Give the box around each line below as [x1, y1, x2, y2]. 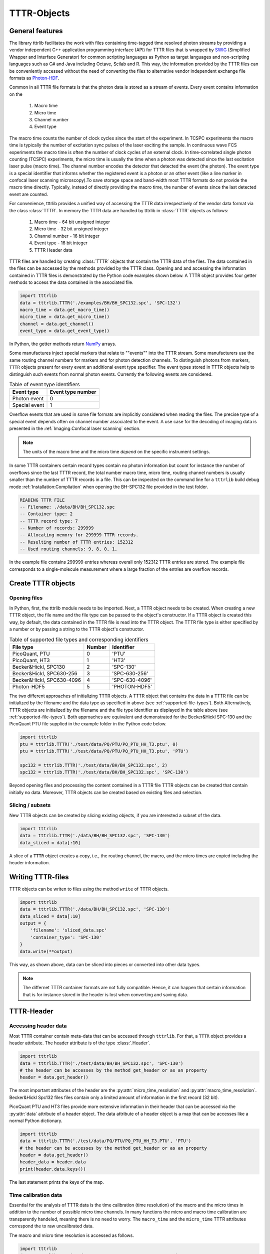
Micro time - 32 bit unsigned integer [34, 226, 108, 232]
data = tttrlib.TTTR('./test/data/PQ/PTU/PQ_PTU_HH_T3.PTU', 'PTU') [19, 1138, 191, 1144]
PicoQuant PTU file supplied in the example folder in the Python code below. [9, 721, 167, 727]
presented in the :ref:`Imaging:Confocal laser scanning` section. [9, 425, 141, 431]
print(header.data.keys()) [19, 1166, 86, 1172]
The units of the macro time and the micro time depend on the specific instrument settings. [22, 448, 210, 454]
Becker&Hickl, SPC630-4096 [12, 676, 81, 683]
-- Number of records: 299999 [19, 525, 94, 531]
